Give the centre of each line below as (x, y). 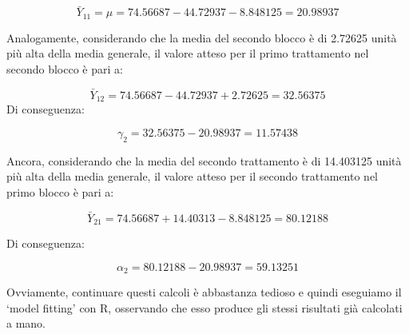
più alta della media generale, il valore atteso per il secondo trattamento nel (193, 176)
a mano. (26, 323)
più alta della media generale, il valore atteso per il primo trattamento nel (188, 53)
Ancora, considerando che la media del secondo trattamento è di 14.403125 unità (204, 160)
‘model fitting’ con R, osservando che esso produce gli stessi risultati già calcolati (204, 307)
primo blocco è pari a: (60, 191)
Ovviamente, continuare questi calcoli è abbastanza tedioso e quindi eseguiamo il (204, 292)
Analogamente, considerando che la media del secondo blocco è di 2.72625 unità (202, 37)
